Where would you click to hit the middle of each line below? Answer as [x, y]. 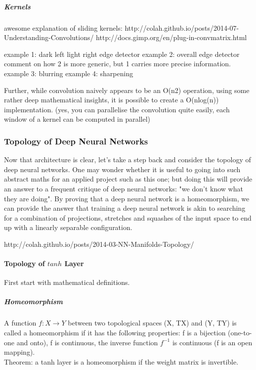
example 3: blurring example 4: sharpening [69, 73]
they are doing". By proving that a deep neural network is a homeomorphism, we [127, 198]
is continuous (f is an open [212, 342]
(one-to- [240, 333]
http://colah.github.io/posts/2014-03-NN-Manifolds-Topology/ [99, 244]
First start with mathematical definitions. [67, 282]
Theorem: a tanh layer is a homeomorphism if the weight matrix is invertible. [121, 361]
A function [20, 323]
